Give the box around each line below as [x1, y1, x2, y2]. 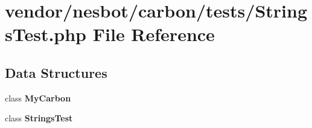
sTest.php [5, 22, 87, 46]
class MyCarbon [5, 91, 71, 104]
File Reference [92, 22, 215, 46]
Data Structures [5, 63, 107, 82]
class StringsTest [5, 112, 73, 124]
